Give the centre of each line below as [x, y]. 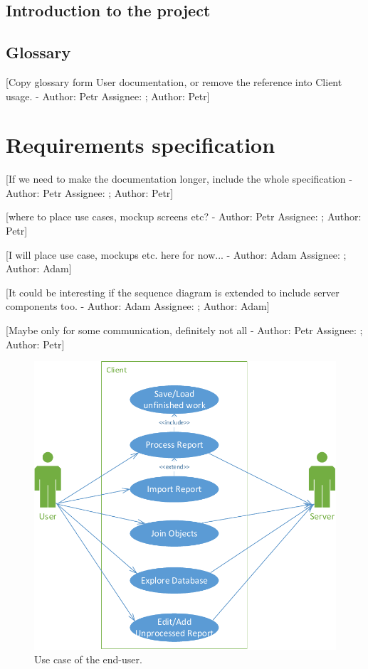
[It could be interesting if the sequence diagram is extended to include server [173, 292]
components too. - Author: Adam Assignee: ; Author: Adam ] [138, 306]
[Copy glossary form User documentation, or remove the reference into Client [174, 81]
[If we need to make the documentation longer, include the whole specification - [179, 179]
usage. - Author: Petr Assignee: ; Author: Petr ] [108, 96]
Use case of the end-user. [88, 659]
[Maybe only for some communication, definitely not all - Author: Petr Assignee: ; [184, 330]
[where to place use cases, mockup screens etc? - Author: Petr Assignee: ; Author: [184, 216]
